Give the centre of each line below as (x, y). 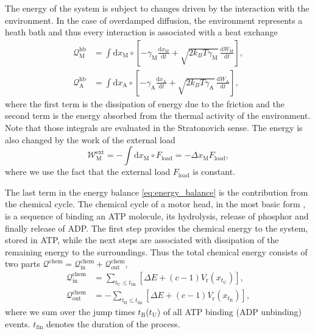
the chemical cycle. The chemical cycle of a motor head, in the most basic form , (155, 204)
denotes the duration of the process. (113, 323)
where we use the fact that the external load (88, 172)
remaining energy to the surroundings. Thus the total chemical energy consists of (156, 251)
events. (18, 323)
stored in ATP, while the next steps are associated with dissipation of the (142, 240)
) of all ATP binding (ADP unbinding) (229, 311)
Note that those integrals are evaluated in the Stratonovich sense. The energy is (154, 128)
